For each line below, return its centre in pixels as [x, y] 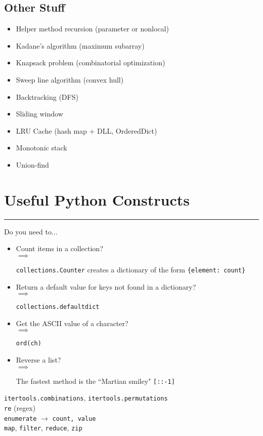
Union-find [32, 164]
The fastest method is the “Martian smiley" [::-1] [95, 381]
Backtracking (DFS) [47, 96]
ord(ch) [29, 344]
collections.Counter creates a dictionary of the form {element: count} [131, 269]
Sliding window [39, 114]
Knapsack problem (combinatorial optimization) [91, 63]
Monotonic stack [41, 148]
